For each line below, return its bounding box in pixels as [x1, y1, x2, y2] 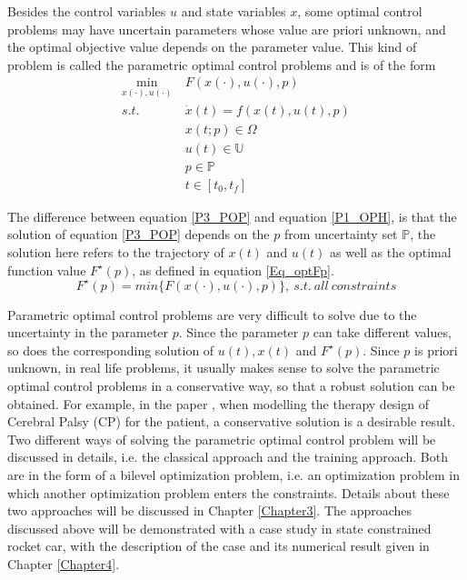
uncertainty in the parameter [7, 323, 169, 342]
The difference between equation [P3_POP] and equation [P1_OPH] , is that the [7, 206, 457, 225]
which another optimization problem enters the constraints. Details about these [7, 483, 450, 502]
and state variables [181, 2, 286, 20]
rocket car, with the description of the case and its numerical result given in [7, 536, 430, 555]
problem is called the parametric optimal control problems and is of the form [7, 55, 436, 74]
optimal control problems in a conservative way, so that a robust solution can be [7, 376, 455, 395]
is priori [414, 340, 458, 359]
